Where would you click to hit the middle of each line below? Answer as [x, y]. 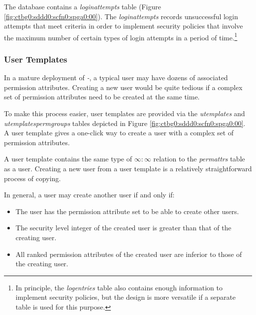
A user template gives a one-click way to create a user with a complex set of [119, 133]
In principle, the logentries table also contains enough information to [119, 287]
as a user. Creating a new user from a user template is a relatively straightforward [128, 168]
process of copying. [32, 178]
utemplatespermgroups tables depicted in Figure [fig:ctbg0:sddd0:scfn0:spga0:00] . [125, 123]
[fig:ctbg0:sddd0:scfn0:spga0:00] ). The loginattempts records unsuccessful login [121, 16]
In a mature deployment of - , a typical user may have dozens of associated [116, 78]
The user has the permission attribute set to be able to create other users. [127, 211]
